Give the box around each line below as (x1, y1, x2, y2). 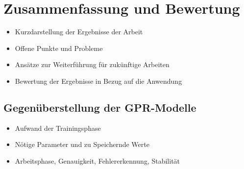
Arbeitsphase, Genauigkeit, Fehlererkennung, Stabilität (15, 155, 180, 166)
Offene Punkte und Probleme (15, 43, 103, 53)
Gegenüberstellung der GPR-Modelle (3, 99, 196, 115)
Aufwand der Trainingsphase (15, 122, 101, 133)
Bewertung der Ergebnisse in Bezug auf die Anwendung (15, 75, 182, 86)
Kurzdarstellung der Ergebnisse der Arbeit (15, 26, 143, 37)
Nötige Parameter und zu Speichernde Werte (15, 139, 149, 149)
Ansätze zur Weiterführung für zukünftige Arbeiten (15, 59, 170, 70)
